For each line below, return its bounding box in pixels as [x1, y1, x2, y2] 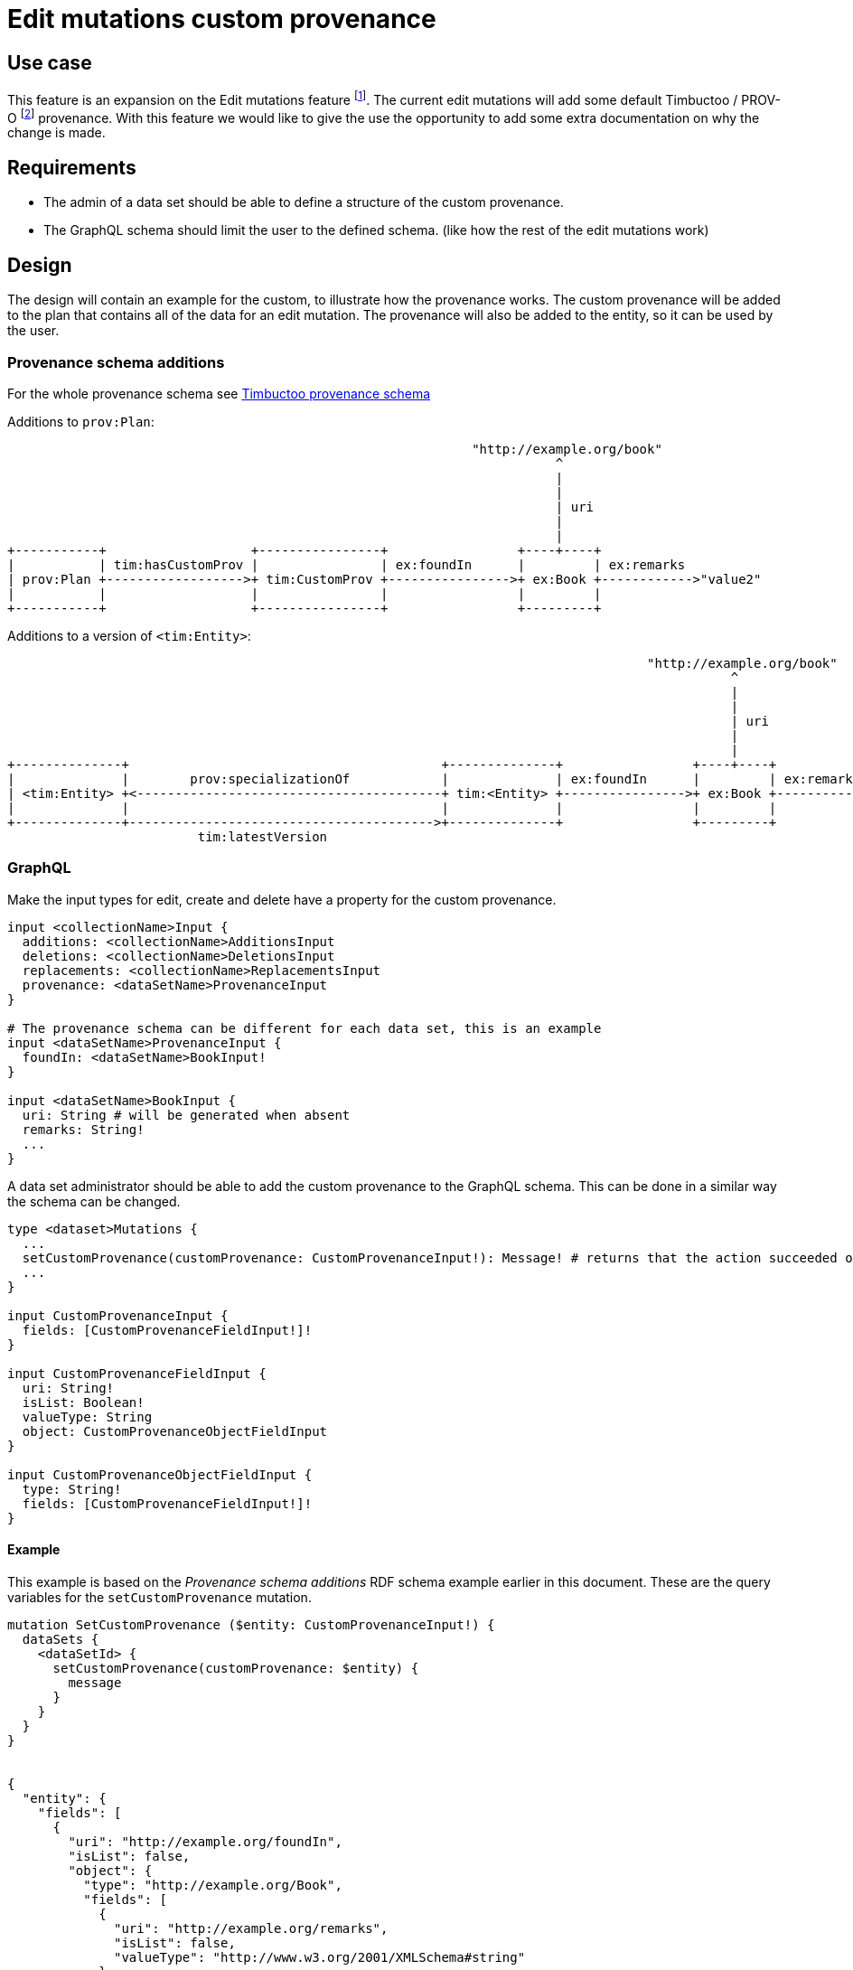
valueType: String [22, 1409, 153, 1424]
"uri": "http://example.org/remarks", [114, 1920, 389, 1936]
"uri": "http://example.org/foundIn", [68, 1834, 342, 1849]
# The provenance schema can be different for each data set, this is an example [7, 1020, 602, 1036]
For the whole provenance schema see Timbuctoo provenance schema [7, 385, 431, 401]
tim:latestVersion [197, 829, 328, 844]
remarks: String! [22, 1121, 145, 1137]
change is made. [7, 125, 106, 141]
